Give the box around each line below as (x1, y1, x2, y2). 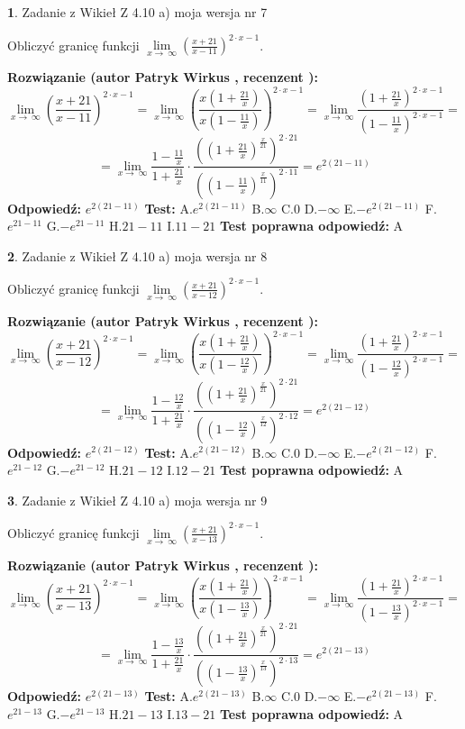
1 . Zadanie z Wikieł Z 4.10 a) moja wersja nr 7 (7, 3, 268, 21)
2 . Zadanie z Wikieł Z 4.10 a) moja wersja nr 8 (7, 246, 268, 265)
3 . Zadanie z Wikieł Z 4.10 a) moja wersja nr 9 (7, 490, 268, 509)
